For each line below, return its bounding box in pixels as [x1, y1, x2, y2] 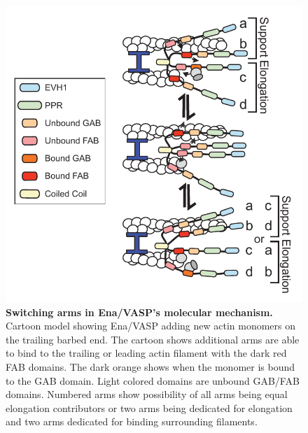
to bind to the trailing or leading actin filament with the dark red [6, 346, 287, 360]
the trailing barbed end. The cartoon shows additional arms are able [6, 332, 300, 346]
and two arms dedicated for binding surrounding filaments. [6, 414, 258, 429]
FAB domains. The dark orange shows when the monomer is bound [6, 359, 295, 374]
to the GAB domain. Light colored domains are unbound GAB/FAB [6, 373, 300, 388]
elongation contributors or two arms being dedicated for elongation [6, 400, 293, 415]
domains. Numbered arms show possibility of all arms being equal [6, 387, 288, 402]
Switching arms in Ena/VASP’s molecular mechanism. [6, 304, 273, 319]
